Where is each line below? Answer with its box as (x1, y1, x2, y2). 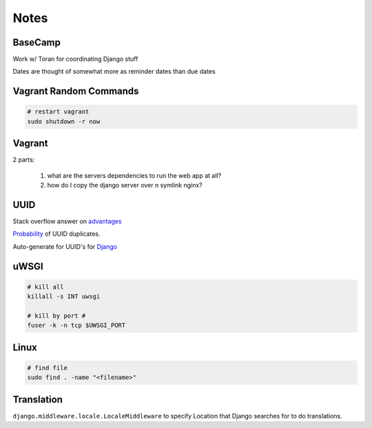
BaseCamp (12, 37, 61, 48)
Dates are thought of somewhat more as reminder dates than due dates (12, 68, 216, 76)
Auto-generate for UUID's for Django (12, 242, 117, 251)
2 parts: (12, 156, 35, 164)
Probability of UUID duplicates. (12, 230, 101, 238)
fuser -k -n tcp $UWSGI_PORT (27, 321, 126, 329)
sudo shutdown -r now (27, 117, 101, 125)
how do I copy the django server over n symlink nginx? (47, 181, 203, 190)
